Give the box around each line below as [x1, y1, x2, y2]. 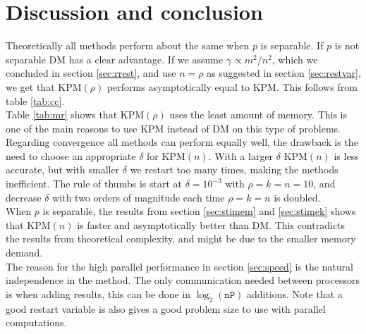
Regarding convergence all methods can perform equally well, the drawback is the [6, 135, 358, 149]
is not [334, 38, 360, 53]
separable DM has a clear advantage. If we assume [6, 51, 224, 66]
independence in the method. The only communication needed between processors [6, 273, 360, 287]
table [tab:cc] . [6, 93, 65, 108]
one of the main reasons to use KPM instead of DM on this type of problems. [6, 120, 341, 135]
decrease [6, 190, 42, 204]
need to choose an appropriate [6, 148, 136, 163]
